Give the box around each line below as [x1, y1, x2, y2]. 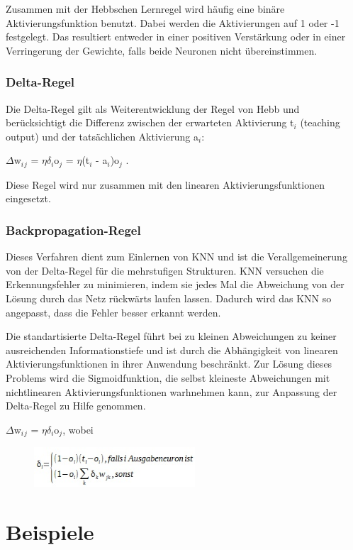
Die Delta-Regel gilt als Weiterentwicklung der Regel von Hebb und [6, 101, 300, 116]
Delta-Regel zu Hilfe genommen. [6, 398, 146, 413]
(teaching [300, 115, 340, 130]
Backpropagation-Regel [6, 221, 141, 238]
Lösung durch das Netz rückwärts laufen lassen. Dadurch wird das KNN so [6, 291, 332, 306]
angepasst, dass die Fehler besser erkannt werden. [6, 304, 221, 319]
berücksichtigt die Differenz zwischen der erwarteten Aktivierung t [6, 115, 294, 130]
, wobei [62, 422, 94, 436]
